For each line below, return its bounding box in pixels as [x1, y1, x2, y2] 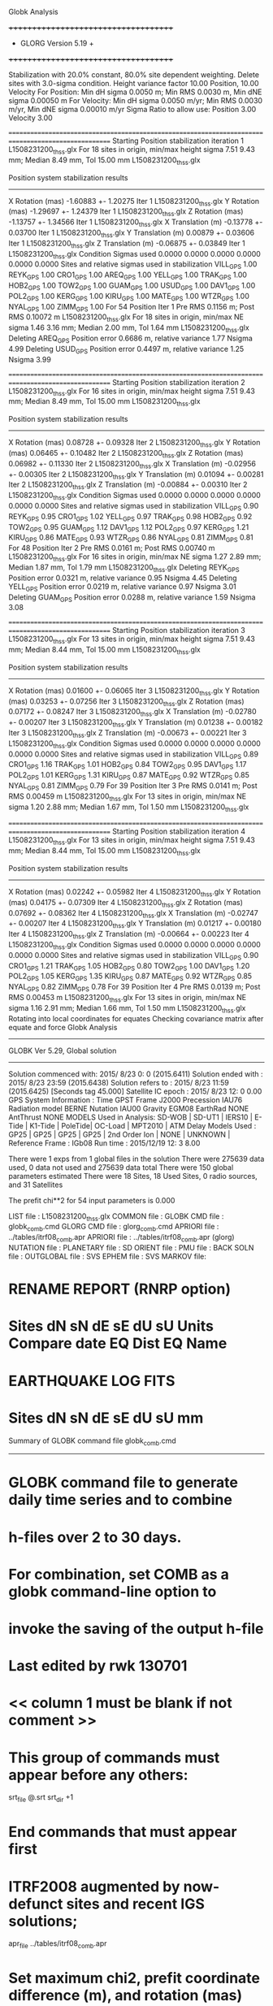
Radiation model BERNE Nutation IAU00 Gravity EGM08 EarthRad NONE [8, 1103, 249, 1113]
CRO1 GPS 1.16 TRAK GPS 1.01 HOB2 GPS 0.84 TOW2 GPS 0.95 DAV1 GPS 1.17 [8, 760, 247, 771]
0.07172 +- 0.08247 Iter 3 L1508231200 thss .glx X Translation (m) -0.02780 [8, 707, 258, 718]
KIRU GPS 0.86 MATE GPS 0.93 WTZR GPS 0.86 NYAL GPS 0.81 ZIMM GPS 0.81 [8, 532, 253, 544]
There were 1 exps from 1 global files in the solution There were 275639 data [8, 1154, 265, 1163]
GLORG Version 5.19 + [19, 38, 94, 48]
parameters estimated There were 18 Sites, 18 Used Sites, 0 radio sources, [8, 1171, 258, 1181]
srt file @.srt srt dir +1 [8, 1792, 74, 1805]
